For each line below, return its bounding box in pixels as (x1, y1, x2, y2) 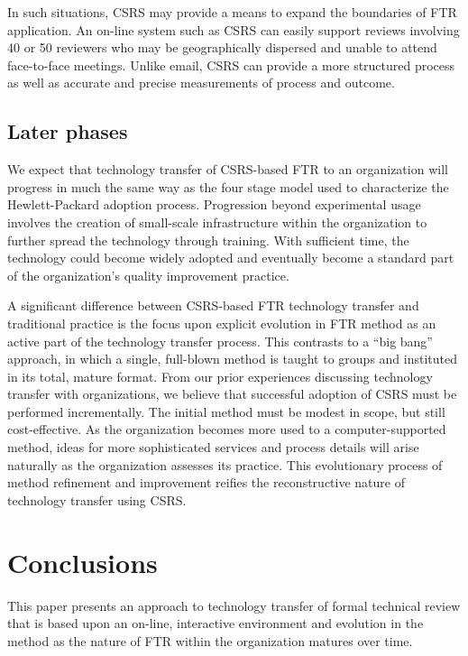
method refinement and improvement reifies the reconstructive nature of (7, 473, 405, 492)
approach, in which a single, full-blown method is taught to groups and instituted (7, 349, 457, 368)
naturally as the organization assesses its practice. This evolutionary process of (7, 455, 443, 474)
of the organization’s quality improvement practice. (7, 265, 289, 284)
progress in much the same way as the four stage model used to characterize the (7, 177, 449, 196)
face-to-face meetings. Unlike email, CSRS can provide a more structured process (7, 55, 455, 74)
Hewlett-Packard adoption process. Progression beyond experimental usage (7, 195, 421, 214)
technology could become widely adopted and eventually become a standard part (7, 248, 454, 267)
